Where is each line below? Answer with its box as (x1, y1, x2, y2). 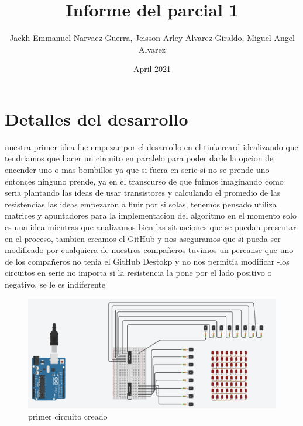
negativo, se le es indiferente (5, 278, 106, 290)
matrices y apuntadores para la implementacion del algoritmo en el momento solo (5, 209, 297, 221)
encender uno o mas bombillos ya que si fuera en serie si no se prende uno (5, 164, 270, 176)
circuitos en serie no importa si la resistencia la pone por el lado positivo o (5, 266, 272, 279)
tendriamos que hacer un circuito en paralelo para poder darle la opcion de (5, 152, 274, 164)
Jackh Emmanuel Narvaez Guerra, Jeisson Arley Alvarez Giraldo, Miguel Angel (9, 32, 295, 44)
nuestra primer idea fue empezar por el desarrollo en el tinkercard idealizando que (5, 140, 298, 153)
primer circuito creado (28, 410, 108, 422)
